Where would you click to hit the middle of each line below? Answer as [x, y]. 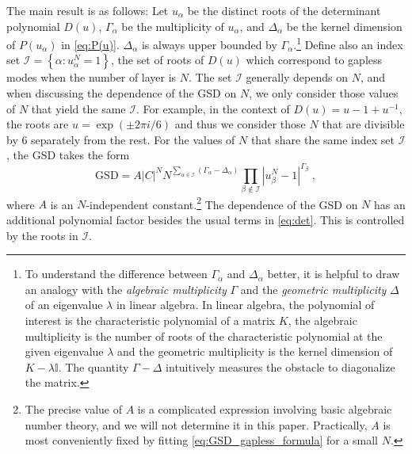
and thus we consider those [240, 124]
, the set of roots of [157, 60]
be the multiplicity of [173, 26]
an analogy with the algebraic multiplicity [126, 289]
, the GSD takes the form [68, 155]
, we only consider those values [324, 93]
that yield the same [78, 108]
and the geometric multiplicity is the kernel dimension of [255, 351]
